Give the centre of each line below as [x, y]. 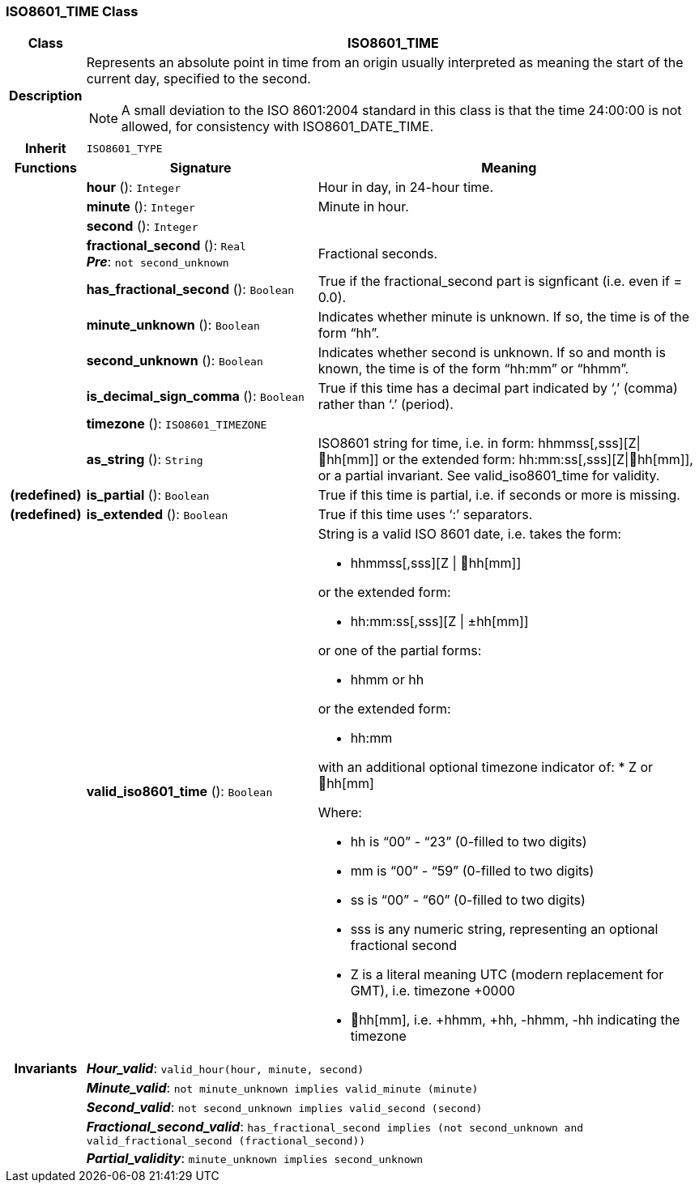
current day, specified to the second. [198, 79]
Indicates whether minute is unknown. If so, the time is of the [503, 317]
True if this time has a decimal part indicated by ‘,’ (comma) [498, 388]
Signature [200, 168]
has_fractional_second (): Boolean [190, 290]
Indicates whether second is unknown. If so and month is [492, 353]
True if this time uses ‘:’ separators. [425, 515]
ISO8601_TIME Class [72, 11]
